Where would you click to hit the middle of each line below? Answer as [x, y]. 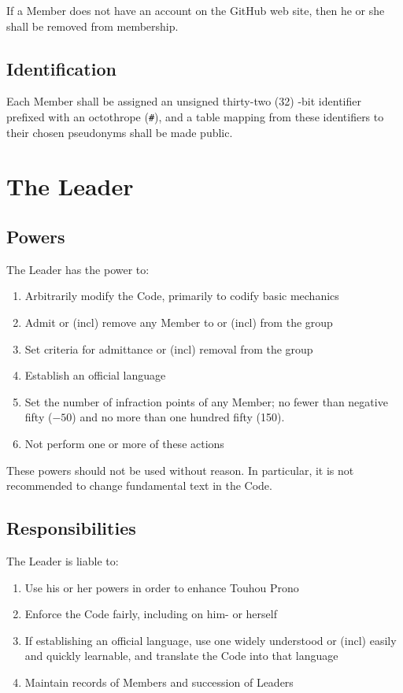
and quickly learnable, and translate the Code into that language [181, 656]
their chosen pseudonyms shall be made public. [120, 132]
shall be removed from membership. [92, 26]
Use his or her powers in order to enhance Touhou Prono [162, 587]
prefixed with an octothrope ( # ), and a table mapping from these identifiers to [195, 116]
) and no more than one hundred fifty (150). [178, 417]
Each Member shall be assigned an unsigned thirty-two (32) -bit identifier [184, 101]
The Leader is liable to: [63, 560]
